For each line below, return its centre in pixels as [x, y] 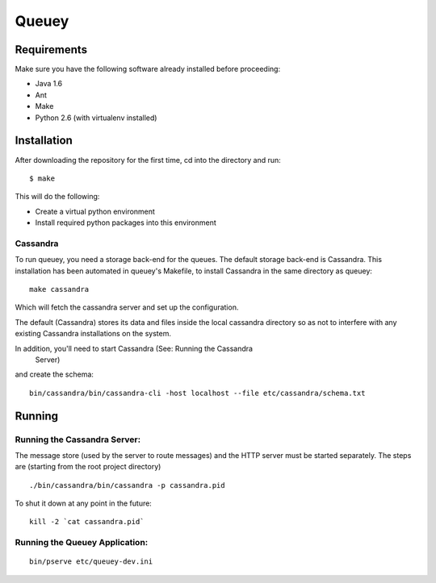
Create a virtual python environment [95, 211]
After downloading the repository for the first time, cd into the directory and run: [148, 160]
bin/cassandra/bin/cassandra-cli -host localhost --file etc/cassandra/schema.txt [197, 393]
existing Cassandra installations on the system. [93, 334]
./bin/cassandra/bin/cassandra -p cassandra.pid [127, 485]
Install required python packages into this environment [126, 223]
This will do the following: [57, 197]
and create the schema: [55, 374]
